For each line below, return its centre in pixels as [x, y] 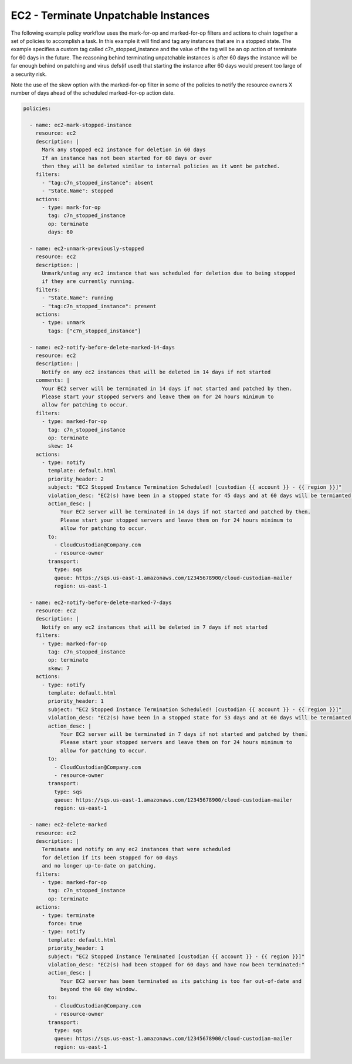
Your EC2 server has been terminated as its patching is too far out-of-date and [181, 981]
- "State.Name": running [78, 298]
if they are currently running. [88, 281]
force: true [65, 923]
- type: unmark [64, 323]
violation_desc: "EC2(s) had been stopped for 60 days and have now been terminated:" [176, 964]
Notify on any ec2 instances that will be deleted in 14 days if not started [156, 372]
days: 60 [60, 232]
